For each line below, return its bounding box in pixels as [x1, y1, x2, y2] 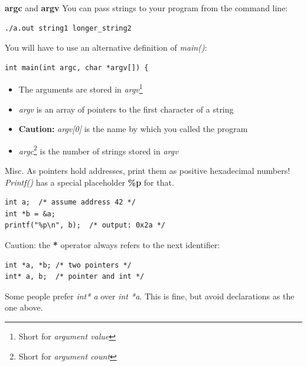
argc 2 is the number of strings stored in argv [18, 143, 178, 157]
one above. [5, 301, 43, 314]
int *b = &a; [5, 209, 55, 218]
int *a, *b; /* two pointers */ [5, 261, 132, 269]
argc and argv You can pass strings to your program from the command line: [5, 2, 288, 14]
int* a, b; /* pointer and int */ [5, 272, 145, 281]
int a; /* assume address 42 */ [5, 198, 136, 207]
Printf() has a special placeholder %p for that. [5, 176, 174, 188]
